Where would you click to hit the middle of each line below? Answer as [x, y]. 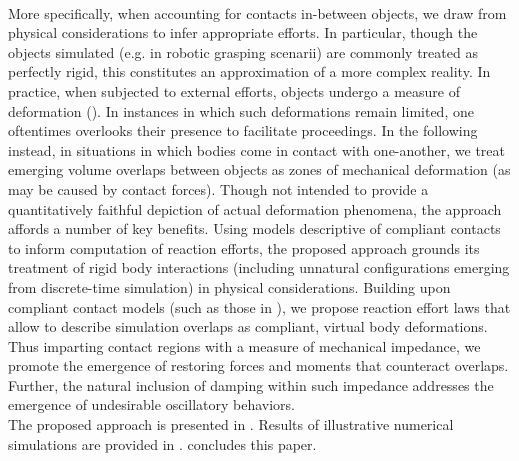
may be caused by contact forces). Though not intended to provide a [218, 188]
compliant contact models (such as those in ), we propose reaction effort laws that [259, 306]
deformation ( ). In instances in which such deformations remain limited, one [241, 110]
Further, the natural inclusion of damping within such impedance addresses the [251, 384]
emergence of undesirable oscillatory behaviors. [151, 404]
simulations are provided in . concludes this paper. [162, 443]
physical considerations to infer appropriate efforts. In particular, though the [243, 32]
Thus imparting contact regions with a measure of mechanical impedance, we [244, 345]
